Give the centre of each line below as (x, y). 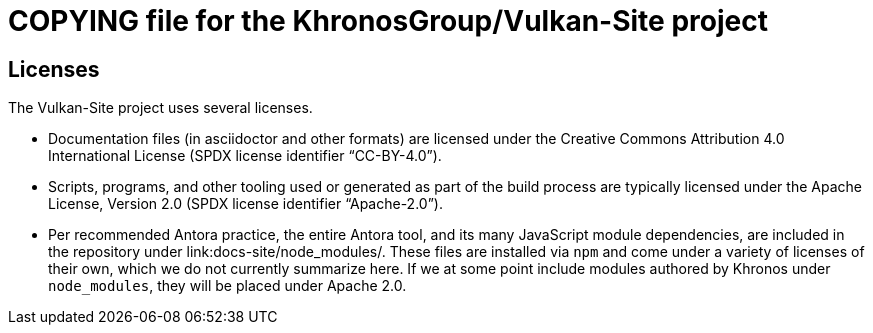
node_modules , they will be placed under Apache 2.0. (227, 286)
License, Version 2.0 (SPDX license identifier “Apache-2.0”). (245, 204)
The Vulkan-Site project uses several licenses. (160, 108)
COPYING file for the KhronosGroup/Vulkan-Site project (388, 21)
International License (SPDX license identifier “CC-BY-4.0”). (245, 156)
